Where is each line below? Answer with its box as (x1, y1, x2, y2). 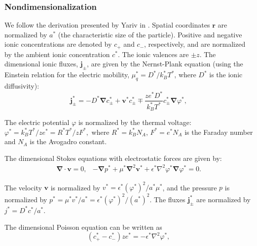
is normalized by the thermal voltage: (78, 117, 191, 127)
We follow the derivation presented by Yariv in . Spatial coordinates (4, 20, 210, 30)
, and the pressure (162, 182, 217, 192)
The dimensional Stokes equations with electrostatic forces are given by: (4, 153, 222, 163)
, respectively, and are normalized (144, 39, 246, 49)
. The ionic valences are (117, 49, 189, 59)
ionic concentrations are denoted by (4, 39, 112, 49)
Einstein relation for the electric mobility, (4, 69, 130, 80)
